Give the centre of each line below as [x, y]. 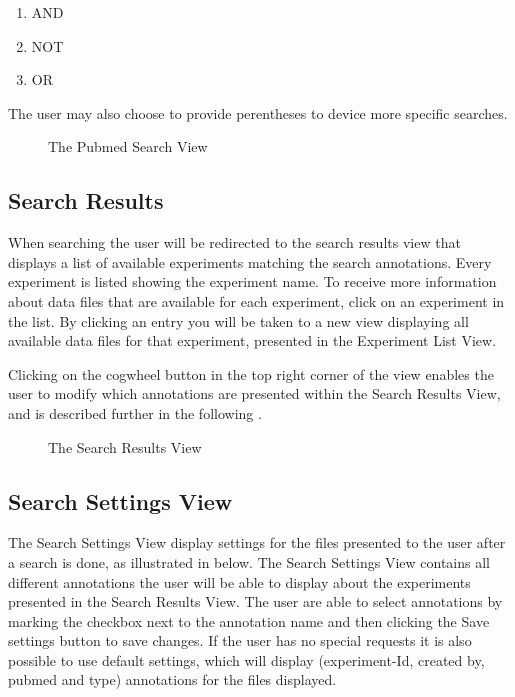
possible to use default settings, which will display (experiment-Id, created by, [246, 659]
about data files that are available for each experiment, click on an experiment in [256, 300]
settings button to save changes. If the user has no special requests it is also [240, 640]
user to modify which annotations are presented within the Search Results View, [254, 393]
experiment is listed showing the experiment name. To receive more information [252, 281]
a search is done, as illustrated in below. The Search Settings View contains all [249, 561]
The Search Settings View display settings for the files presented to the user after [257, 542]
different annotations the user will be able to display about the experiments [239, 581]
